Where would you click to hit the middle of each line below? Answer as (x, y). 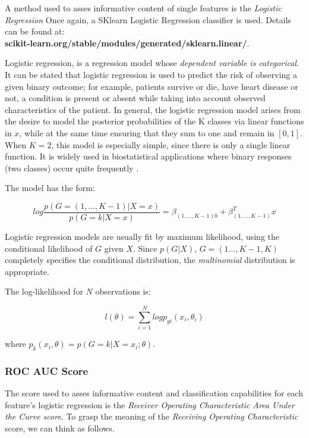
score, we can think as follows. (60, 428)
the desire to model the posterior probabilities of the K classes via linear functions (154, 121)
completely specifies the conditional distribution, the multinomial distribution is (150, 260)
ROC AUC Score (47, 370)
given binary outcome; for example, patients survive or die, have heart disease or (152, 86)
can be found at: (35, 31)
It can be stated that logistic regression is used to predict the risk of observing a (151, 74)
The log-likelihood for (44, 291)
